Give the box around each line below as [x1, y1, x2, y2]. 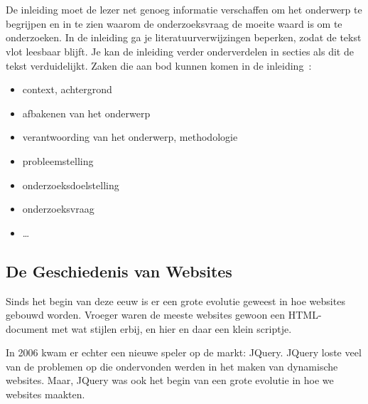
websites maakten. [6, 387, 85, 402]
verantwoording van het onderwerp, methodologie [22, 129, 238, 144]
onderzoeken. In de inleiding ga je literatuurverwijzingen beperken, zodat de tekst [6, 30, 362, 45]
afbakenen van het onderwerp [22, 105, 151, 120]
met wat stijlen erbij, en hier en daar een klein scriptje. [51, 321, 292, 336]
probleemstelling [22, 153, 94, 168]
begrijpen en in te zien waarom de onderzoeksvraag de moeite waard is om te [6, 16, 342, 31]
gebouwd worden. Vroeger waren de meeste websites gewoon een [6, 307, 286, 322]
